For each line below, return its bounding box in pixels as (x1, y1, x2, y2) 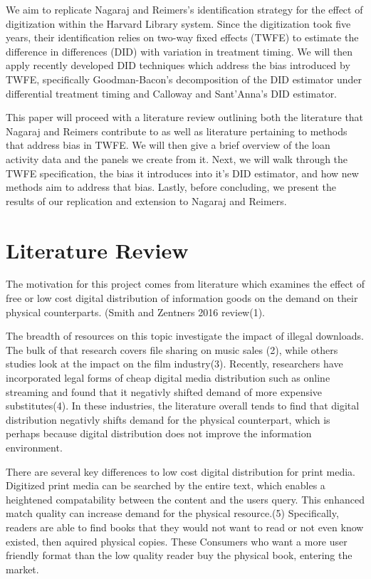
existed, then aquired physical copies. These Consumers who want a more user (6, 533, 348, 548)
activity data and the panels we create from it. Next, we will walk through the (6, 151, 348, 166)
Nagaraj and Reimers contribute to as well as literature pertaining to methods (6, 123, 348, 138)
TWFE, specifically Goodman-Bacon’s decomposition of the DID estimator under (6, 71, 362, 86)
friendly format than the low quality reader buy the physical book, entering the (6, 548, 352, 563)
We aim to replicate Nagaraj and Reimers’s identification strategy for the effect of (6, 2, 363, 16)
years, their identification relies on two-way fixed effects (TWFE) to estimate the (6, 30, 359, 45)
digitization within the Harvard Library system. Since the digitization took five (6, 16, 351, 31)
